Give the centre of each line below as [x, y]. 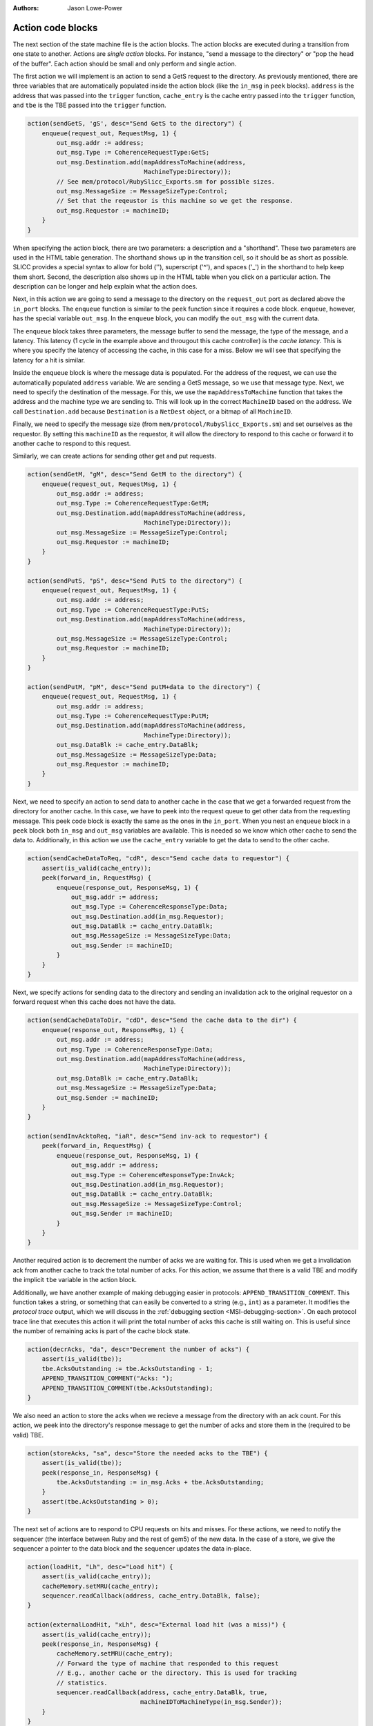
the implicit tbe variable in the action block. [75, 1280]
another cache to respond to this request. [72, 443]
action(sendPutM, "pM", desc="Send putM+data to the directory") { [144, 687]
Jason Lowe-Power [95, 8]
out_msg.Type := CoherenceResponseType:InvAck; [153, 1175]
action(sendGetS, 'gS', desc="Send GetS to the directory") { [135, 124]
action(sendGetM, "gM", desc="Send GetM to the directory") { [135, 474]
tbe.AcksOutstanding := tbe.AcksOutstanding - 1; [127, 1368]
